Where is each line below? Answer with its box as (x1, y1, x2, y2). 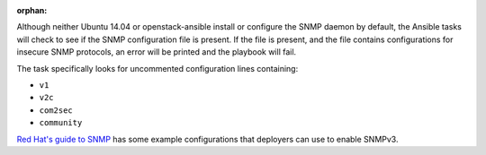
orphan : (16, 5, 48, 15)
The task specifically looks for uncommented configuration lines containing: (16, 63, 299, 73)
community (39, 117, 83, 128)
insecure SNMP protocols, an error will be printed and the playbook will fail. (16, 47, 297, 57)
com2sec (39, 105, 74, 116)
